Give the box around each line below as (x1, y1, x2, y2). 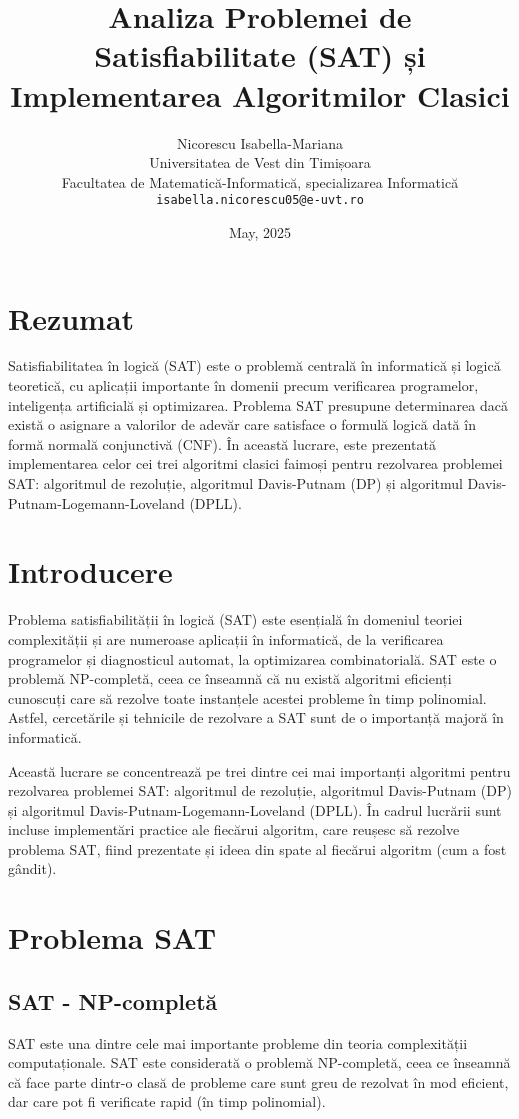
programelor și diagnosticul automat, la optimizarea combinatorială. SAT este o (8, 648, 497, 669)
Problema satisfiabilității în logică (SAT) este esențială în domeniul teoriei (8, 609, 463, 630)
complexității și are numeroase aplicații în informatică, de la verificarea (8, 628, 444, 649)
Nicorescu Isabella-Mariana (177, 132, 343, 153)
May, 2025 (228, 221, 292, 242)
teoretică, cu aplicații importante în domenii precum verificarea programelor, (8, 375, 479, 396)
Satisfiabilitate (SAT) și (94, 35, 426, 76)
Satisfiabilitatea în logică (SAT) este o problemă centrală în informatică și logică (8, 355, 501, 376)
